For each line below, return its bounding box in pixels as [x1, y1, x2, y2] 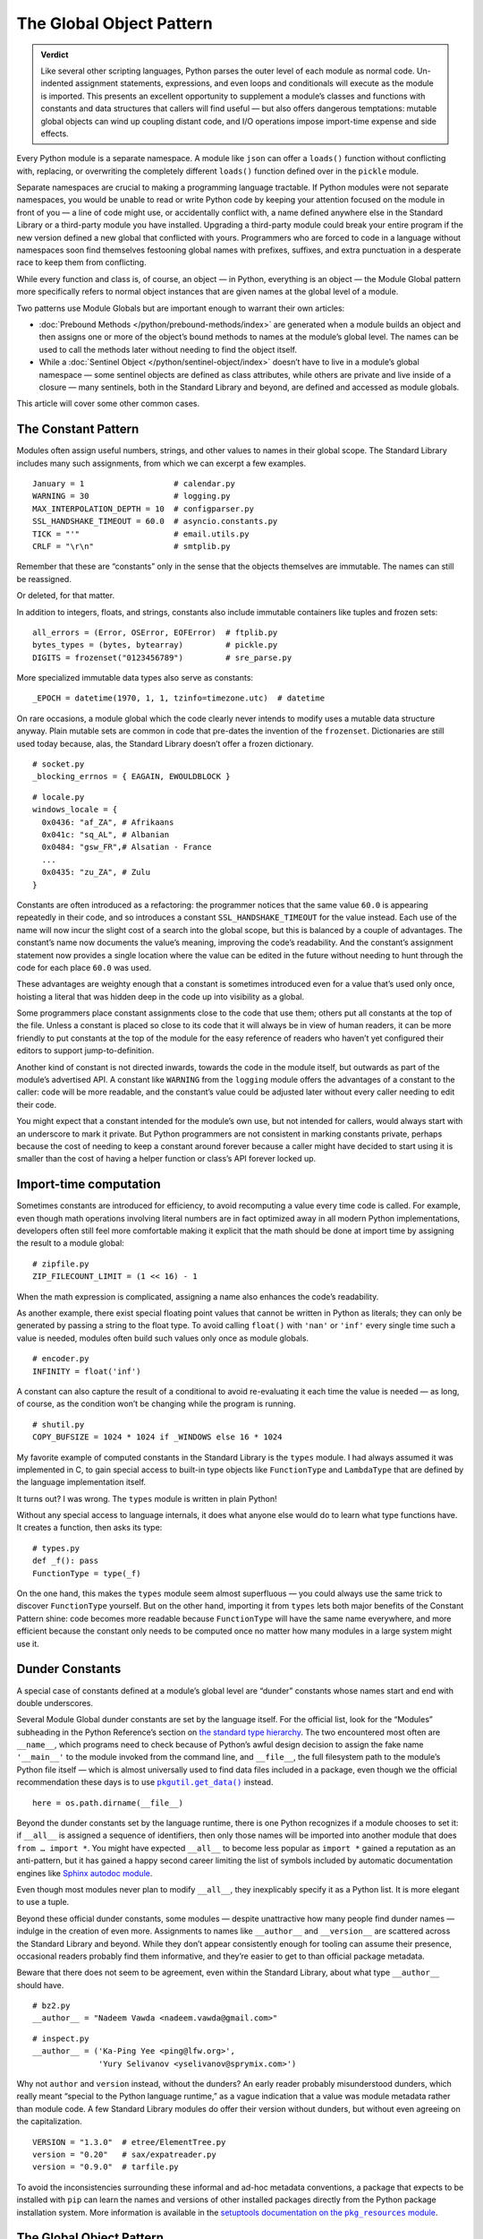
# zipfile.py [32, 1258, 89, 1269]
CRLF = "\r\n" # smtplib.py [32, 541, 232, 551]
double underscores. [16, 1697, 94, 1708]
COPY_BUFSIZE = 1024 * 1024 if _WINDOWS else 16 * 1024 [32, 1432, 283, 1442]
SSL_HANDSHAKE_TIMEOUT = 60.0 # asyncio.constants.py [32, 516, 278, 527]
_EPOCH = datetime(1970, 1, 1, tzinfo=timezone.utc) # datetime [32, 693, 326, 703]
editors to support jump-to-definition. [16, 1045, 155, 1056]
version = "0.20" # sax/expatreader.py [32, 2149, 216, 2159]
